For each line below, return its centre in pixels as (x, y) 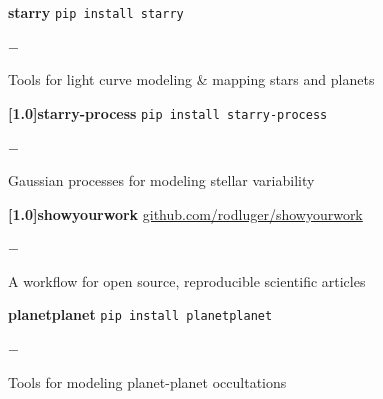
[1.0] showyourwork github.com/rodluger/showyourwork (185, 213)
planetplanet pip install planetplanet (140, 314)
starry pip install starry (96, 12)
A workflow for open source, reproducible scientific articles (187, 280)
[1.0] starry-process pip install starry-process (168, 112)
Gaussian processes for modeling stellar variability (161, 180)
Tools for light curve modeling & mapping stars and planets (191, 79)
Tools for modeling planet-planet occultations (147, 381)
